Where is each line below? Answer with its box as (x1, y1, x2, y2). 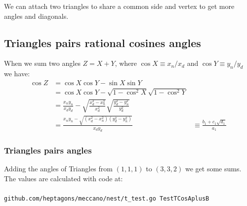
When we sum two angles (4, 58, 81, 68)
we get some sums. (185, 163, 242, 173)
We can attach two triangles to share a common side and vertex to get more (4, 1, 235, 11)
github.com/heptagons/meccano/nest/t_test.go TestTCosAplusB (4, 195, 209, 202)
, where (115, 58, 137, 68)
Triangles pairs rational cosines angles (4, 35, 201, 50)
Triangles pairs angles (4, 144, 92, 156)
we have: (4, 68, 30, 79)
